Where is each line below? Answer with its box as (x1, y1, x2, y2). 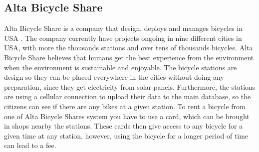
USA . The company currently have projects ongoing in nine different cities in (4, 32, 242, 43)
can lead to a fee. (4, 140, 56, 151)
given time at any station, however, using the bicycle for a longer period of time (4, 130, 249, 141)
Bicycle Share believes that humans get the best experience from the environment (4, 52, 254, 62)
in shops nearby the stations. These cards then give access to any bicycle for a (4, 121, 243, 131)
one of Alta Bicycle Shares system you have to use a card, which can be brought (4, 111, 250, 121)
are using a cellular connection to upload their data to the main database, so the (4, 91, 251, 102)
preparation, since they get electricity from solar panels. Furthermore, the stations (4, 81, 256, 92)
